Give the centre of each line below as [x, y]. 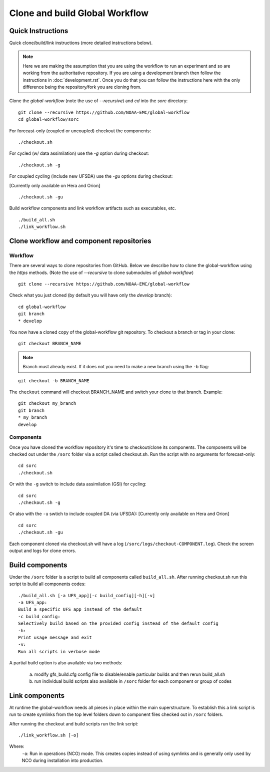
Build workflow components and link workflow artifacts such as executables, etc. [93, 208]
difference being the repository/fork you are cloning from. [82, 87]
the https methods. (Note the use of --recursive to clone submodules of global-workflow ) [101, 273]
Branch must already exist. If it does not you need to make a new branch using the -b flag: [116, 367]
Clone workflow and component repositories [80, 241]
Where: [17, 746]
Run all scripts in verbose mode [59, 652]
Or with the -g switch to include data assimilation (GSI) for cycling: [78, 484]
